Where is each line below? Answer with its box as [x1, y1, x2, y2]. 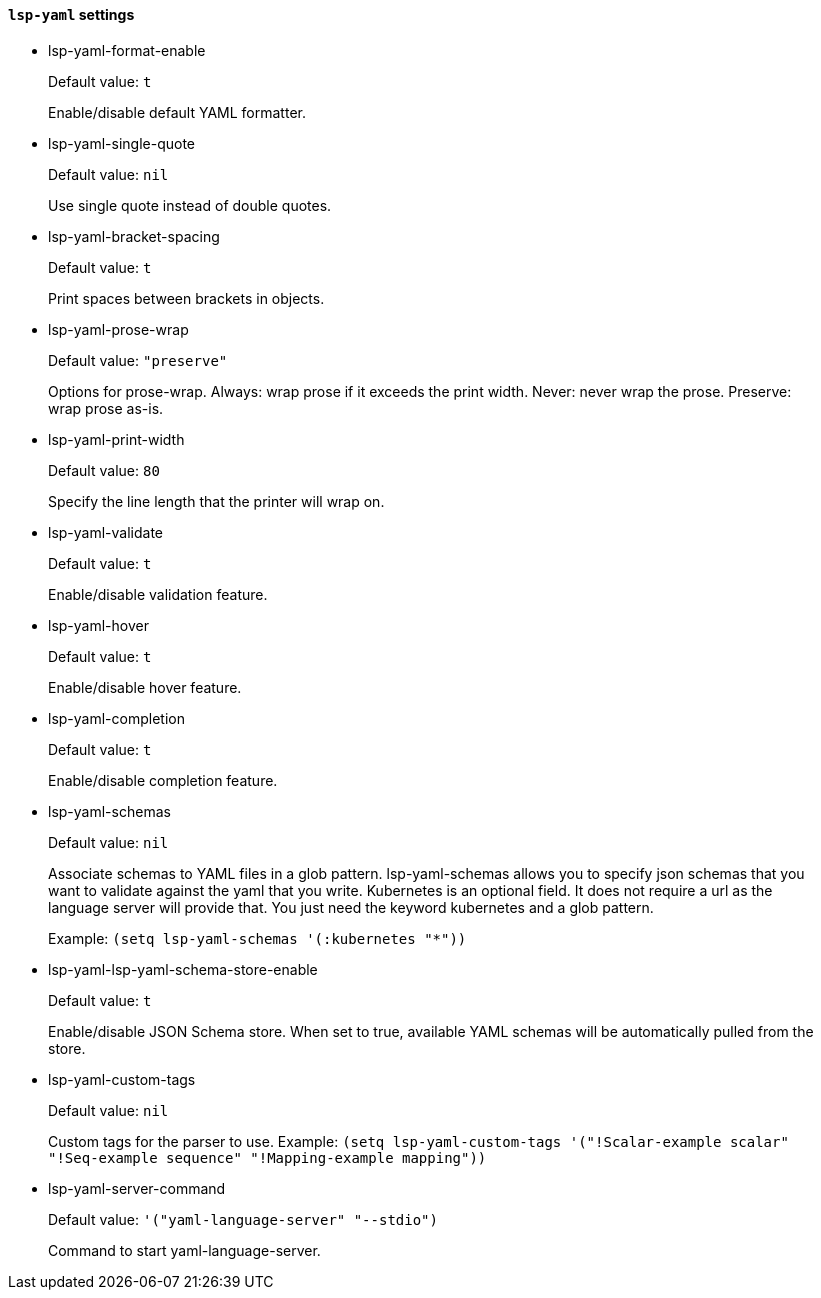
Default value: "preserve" [48, 351, 228, 369]
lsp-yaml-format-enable [48, 41, 206, 59]
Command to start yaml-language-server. [48, 1241, 321, 1259]
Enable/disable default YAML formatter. [48, 103, 306, 121]
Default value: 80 [48, 461, 160, 479]
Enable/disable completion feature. [48, 771, 278, 789]
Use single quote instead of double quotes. [48, 196, 332, 214]
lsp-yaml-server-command [48, 1179, 226, 1197]
